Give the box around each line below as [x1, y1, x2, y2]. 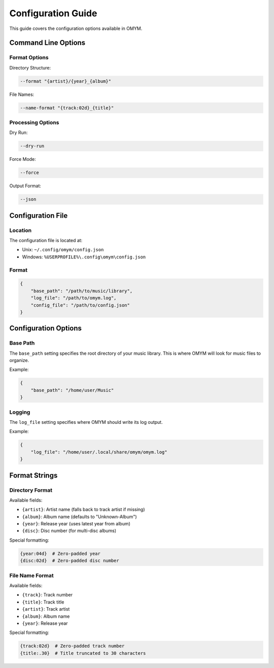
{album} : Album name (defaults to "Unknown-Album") [22, 513, 137, 520]
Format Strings [9, 471, 58, 480]
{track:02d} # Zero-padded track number [20, 643, 125, 649]
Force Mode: [9, 156, 37, 162]
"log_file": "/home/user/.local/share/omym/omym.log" [30, 449, 167, 455]
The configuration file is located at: [9, 238, 83, 244]
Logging [9, 409, 30, 416]
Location [9, 226, 32, 233]
